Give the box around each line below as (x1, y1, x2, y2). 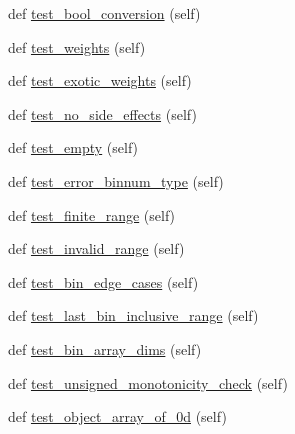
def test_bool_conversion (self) (8, 3, 201, 23)
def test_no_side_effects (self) (8, 103, 197, 124)
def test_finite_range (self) (8, 204, 176, 225)
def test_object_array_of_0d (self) (8, 406, 227, 427)
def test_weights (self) (8, 36, 146, 57)
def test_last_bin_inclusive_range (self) (8, 305, 259, 326)
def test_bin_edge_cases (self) (8, 271, 199, 292)
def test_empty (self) (8, 137, 139, 158)
